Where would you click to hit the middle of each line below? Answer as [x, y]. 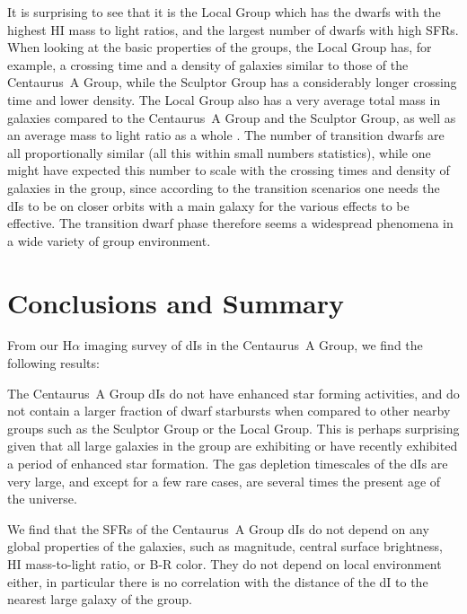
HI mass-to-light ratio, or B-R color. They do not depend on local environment [225, 563]
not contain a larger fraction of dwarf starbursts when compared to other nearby [229, 411]
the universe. [42, 499]
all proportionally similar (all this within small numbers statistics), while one [219, 152]
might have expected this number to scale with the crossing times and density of [229, 170]
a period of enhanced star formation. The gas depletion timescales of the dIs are [228, 463]
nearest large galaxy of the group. [100, 599]
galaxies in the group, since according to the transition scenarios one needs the [224, 187]
